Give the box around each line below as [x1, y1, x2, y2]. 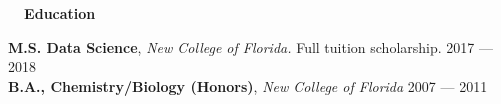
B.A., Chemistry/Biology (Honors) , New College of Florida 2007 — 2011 [8, 75, 488, 96]
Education [24, 3, 96, 23]
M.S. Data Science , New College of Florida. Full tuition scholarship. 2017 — [8, 36, 493, 57]
